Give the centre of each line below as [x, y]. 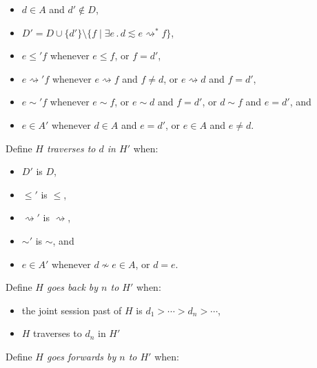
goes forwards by [82, 356]
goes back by [73, 287]
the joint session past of [72, 310]
